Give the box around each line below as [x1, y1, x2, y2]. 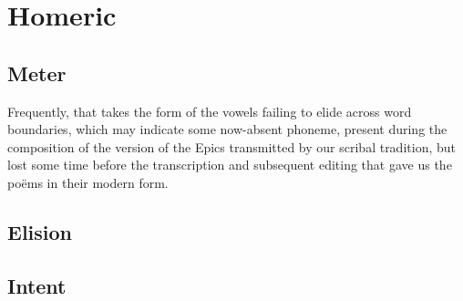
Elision [7, 217, 73, 245]
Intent [7, 271, 67, 299]
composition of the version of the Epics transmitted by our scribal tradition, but [7, 137, 456, 156]
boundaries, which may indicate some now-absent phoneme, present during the [7, 119, 448, 139]
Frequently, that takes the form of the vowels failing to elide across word [7, 101, 412, 120]
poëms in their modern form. [7, 172, 169, 192]
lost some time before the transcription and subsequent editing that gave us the [7, 155, 452, 174]
